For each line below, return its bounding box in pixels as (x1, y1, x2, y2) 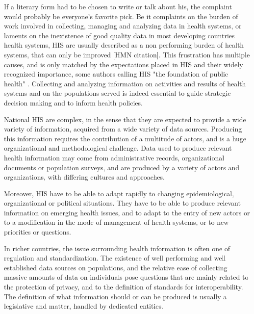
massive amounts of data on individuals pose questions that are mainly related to (4, 272, 249, 282)
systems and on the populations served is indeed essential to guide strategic (4, 88, 231, 98)
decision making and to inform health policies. (4, 97, 143, 107)
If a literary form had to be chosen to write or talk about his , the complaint (4, 1, 232, 11)
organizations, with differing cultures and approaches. (4, 172, 165, 182)
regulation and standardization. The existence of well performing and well (4, 253, 226, 263)
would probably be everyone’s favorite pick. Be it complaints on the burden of (4, 11, 238, 21)
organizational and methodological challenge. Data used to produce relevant (4, 143, 232, 153)
